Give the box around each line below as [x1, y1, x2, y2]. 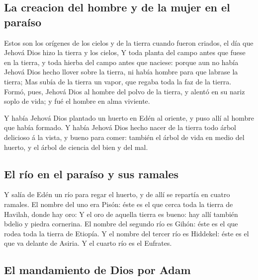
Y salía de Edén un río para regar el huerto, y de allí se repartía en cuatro [4, 189, 230, 200]
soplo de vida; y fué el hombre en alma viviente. [4, 96, 150, 106]
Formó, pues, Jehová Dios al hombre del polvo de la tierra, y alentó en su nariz [4, 86, 245, 96]
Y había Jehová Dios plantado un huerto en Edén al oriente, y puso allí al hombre [4, 112, 254, 123]
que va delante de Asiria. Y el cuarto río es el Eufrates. [4, 238, 172, 248]
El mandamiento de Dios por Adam [4, 262, 191, 278]
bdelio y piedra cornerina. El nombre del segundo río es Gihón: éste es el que [4, 218, 238, 229]
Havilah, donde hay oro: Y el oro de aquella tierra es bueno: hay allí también [4, 209, 238, 219]
